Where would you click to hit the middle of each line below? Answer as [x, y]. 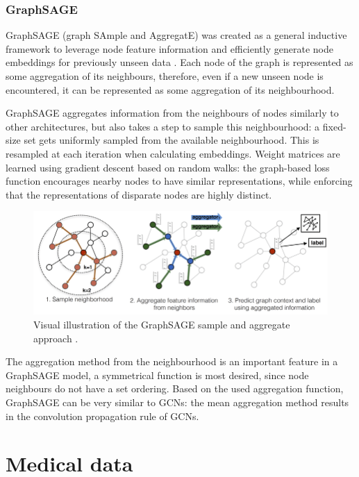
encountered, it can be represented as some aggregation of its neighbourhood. [170, 89]
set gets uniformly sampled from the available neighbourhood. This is [172, 140]
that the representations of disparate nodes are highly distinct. [139, 194]
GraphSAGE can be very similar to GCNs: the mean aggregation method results [177, 402]
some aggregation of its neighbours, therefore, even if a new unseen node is [165, 76]
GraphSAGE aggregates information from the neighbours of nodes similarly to [172, 113]
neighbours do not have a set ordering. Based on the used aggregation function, [175, 388]
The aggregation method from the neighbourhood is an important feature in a [172, 361]
